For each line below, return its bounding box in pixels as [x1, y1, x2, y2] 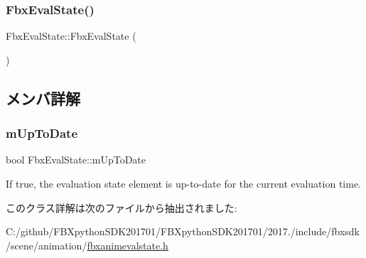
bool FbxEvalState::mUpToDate [6, 152, 146, 167]
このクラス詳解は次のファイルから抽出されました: [6, 200, 237, 215]
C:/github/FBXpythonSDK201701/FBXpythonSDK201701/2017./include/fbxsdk [6, 224, 360, 239]
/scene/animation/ [6, 237, 87, 252]
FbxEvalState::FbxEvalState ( [6, 28, 136, 43]
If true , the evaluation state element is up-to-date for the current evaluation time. [6, 176, 362, 190]
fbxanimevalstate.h [87, 237, 168, 252]
